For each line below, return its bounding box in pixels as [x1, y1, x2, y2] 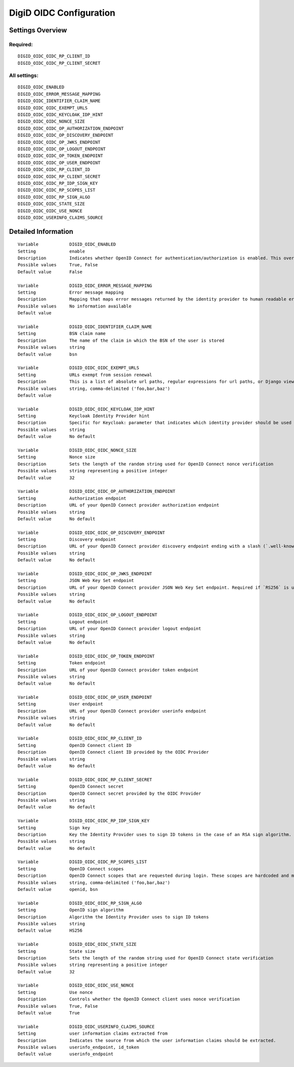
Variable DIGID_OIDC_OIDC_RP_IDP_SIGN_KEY [18, 818, 149, 824]
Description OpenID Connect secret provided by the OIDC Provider [18, 790, 201, 796]
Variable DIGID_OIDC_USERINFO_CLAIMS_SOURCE [18, 1024, 155, 1029]
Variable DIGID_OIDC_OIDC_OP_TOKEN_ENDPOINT [18, 653, 155, 659]
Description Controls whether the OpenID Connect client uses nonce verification [18, 996, 240, 1002]
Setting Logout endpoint [18, 619, 109, 625]
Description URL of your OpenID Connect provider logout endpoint [18, 626, 201, 632]
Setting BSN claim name [18, 331, 106, 336]
